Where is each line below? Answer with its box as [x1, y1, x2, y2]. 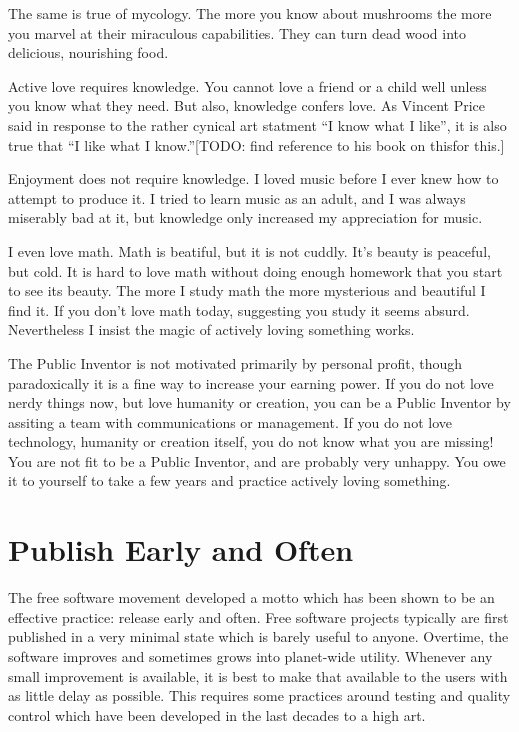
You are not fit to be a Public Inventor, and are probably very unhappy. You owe [8, 450, 506, 471]
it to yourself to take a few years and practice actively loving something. [8, 470, 451, 491]
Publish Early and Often [8, 529, 354, 570]
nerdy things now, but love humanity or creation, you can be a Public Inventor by [8, 392, 511, 413]
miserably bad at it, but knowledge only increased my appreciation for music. [8, 207, 483, 228]
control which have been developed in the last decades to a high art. [8, 704, 426, 725]
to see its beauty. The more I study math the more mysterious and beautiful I [8, 280, 486, 301]
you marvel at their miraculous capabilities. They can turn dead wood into [8, 22, 467, 43]
